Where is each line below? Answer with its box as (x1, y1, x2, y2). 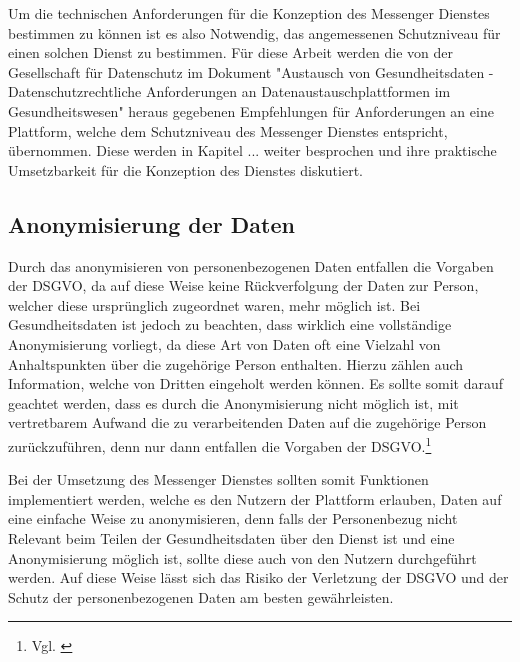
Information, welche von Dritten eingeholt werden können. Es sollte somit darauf (8, 373, 504, 394)
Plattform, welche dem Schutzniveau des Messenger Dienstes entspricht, (8, 120, 448, 141)
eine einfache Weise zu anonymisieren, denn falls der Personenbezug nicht (8, 508, 458, 529)
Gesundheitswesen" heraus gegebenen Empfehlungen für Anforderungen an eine (8, 100, 494, 121)
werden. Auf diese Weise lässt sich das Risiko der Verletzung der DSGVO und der (8, 567, 509, 588)
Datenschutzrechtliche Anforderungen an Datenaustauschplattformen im (8, 81, 451, 102)
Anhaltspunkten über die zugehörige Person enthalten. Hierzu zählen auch (8, 353, 464, 374)
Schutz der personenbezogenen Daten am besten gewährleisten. (8, 586, 394, 607)
